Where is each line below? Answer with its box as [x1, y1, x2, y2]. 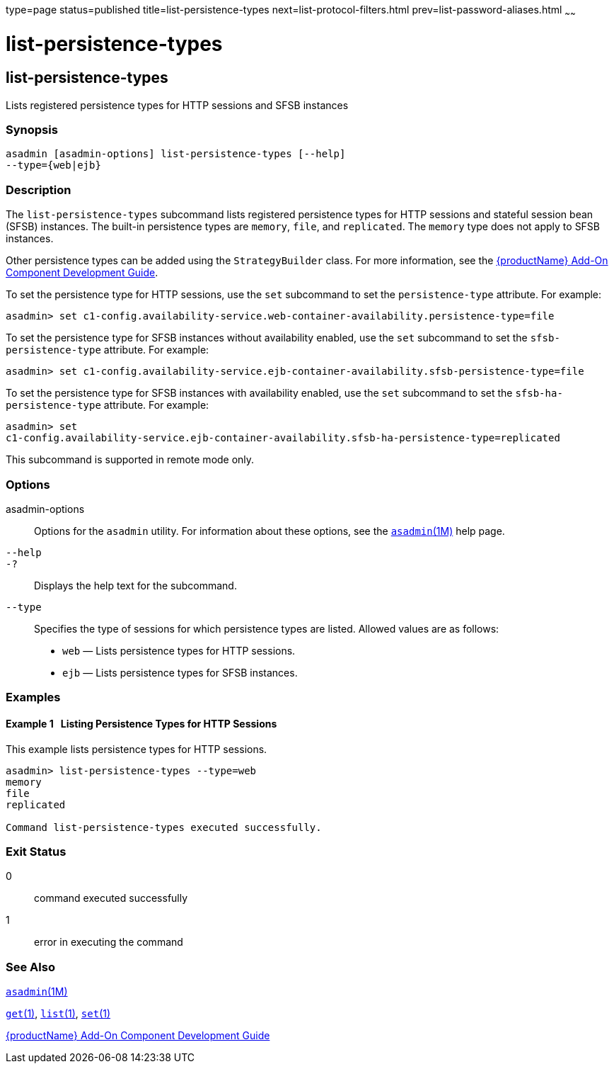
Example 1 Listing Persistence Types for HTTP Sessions [6, 717, 277, 730]
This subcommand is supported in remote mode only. [6, 453, 255, 466]
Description [6, 182, 71, 197]
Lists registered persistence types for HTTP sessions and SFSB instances [6, 98, 349, 111]
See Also [6, 959, 55, 974]
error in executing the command [34, 936, 183, 949]
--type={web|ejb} [6, 159, 101, 171]
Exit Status [6, 844, 66, 859]
